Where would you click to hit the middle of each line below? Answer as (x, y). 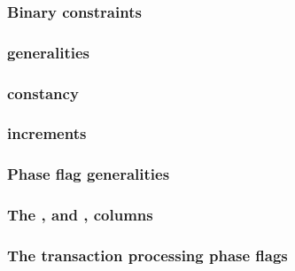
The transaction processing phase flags (147, 255)
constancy (43, 93)
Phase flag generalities (89, 174)
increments (47, 133)
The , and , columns (80, 215)
